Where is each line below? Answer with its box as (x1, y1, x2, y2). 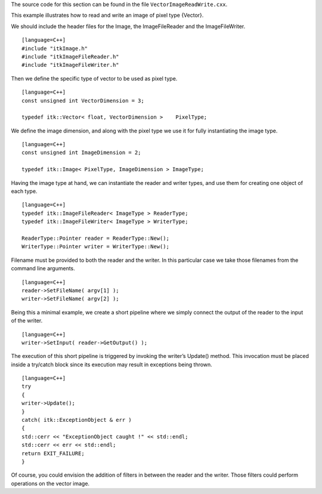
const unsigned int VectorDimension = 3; (21, 97, 144, 104)
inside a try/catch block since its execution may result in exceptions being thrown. (11, 361, 213, 368)
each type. (11, 188, 38, 195)
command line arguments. (11, 265, 76, 272)
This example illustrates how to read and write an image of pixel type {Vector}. (11, 12, 204, 19)
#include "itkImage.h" (21, 45, 88, 52)
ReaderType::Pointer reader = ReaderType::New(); (21, 234, 170, 242)
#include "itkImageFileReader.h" (21, 53, 119, 60)
